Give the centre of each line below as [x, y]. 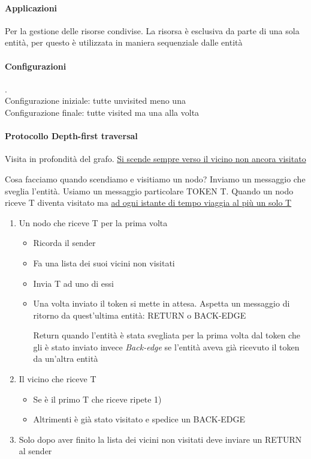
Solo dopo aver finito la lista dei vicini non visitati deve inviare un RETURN [160, 439]
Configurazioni [36, 66]
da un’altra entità [66, 358]
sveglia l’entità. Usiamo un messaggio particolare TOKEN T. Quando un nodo [149, 190]
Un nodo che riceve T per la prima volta [93, 222]
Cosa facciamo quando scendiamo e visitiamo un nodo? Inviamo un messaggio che [155, 178]
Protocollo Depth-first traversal [71, 136]
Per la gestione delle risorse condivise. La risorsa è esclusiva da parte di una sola [152, 30]
